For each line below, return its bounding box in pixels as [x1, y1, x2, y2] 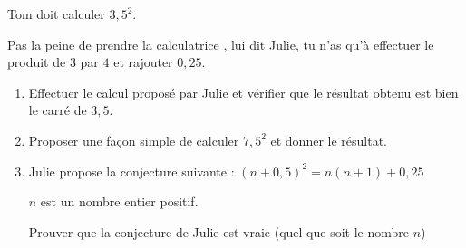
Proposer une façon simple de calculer [28, 130, 239, 149]
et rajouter [113, 52, 173, 72]
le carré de [28, 100, 87, 119]
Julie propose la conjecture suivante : [28, 161, 235, 180]
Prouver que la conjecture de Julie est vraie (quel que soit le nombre [28, 222, 409, 241]
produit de [7, 52, 66, 72]
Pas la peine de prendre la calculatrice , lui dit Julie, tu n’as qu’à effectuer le [7, 34, 434, 53]
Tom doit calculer [7, 5, 105, 23]
